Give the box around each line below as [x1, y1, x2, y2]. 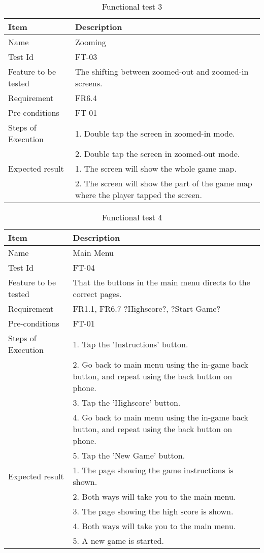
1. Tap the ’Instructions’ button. [73, 338, 188, 350]
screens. [75, 77, 103, 89]
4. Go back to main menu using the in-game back [73, 411, 249, 423]
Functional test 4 [102, 211, 162, 223]
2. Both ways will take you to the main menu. [73, 491, 236, 502]
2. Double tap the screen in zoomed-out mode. [75, 148, 240, 159]
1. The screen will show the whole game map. [75, 162, 237, 174]
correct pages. [73, 288, 122, 300]
